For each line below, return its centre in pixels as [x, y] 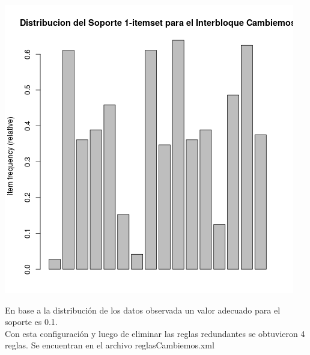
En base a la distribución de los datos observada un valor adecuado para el [143, 310]
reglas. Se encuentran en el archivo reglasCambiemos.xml [110, 345]
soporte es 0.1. [31, 322]
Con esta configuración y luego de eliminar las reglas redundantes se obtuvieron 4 [155, 333]
